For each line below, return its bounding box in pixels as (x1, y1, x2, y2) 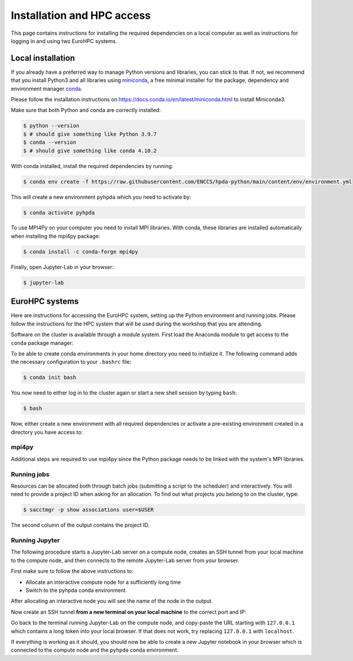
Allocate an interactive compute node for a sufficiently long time (25, 578, 181, 586)
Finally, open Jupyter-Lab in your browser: (11, 263, 114, 271)
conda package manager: (11, 339, 74, 346)
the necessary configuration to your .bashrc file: (11, 359, 132, 366)
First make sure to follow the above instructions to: (11, 568, 134, 575)
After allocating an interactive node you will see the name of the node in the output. (11, 597, 213, 604)
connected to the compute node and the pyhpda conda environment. (11, 646, 179, 654)
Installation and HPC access (11, 9, 151, 22)
